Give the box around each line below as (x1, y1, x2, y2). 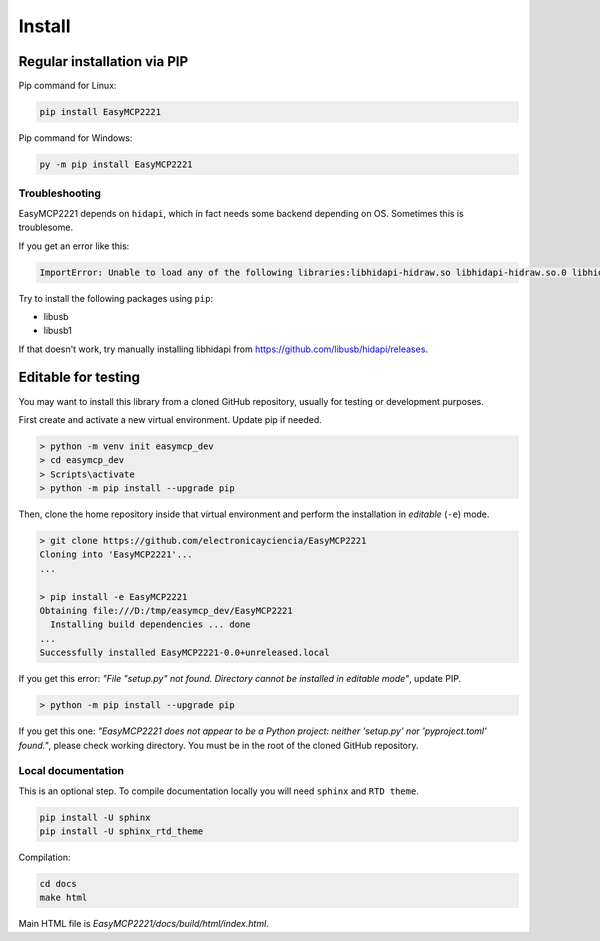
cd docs (39, 878, 77, 890)
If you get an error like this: (18, 240, 130, 252)
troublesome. (18, 221, 74, 234)
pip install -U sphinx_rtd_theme (39, 826, 204, 837)
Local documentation (18, 764, 125, 778)
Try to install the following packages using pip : (18, 292, 214, 304)
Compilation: (18, 851, 71, 864)
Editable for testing (18, 369, 140, 386)
